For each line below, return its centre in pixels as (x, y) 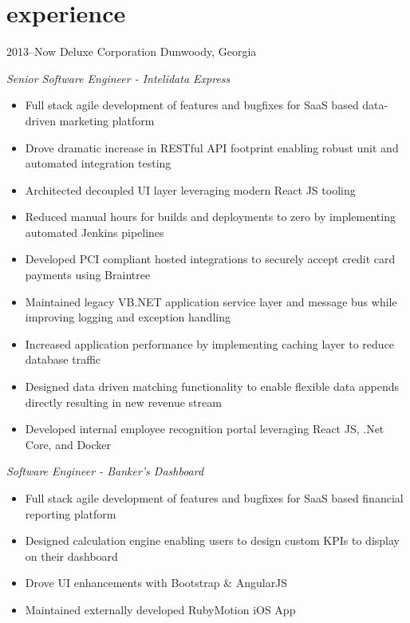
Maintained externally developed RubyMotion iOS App (160, 609)
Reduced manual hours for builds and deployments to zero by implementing (210, 217)
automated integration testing (98, 163)
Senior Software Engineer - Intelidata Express (118, 78)
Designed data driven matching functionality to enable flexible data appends (212, 386)
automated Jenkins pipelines (95, 232)
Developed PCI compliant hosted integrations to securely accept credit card (210, 259)
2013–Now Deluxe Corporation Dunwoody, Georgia (132, 51)
